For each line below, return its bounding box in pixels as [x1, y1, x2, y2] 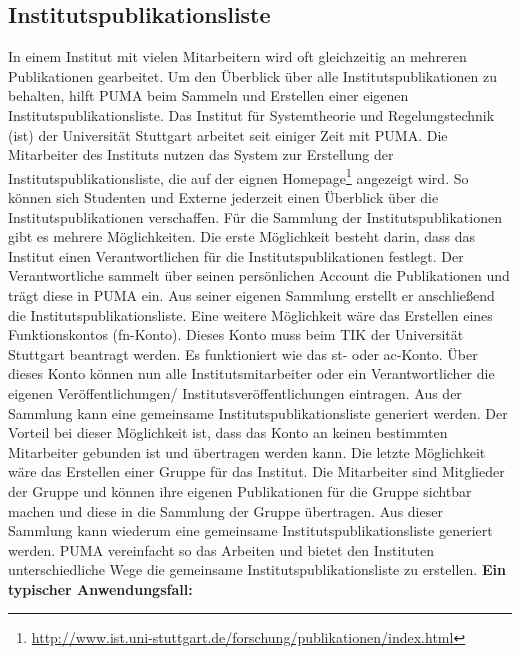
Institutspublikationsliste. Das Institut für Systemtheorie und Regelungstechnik [8, 104, 495, 125]
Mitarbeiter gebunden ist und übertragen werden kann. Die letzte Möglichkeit [8, 441, 486, 462]
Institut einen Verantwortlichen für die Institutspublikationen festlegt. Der [8, 245, 464, 266]
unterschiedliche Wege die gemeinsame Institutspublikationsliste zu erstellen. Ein [8, 559, 506, 580]
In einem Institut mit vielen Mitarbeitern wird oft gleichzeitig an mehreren [8, 46, 467, 67]
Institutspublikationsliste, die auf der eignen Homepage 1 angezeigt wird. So [8, 164, 469, 188]
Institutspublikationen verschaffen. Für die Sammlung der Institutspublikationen [8, 206, 502, 227]
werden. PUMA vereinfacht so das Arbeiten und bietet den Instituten [8, 539, 435, 560]
